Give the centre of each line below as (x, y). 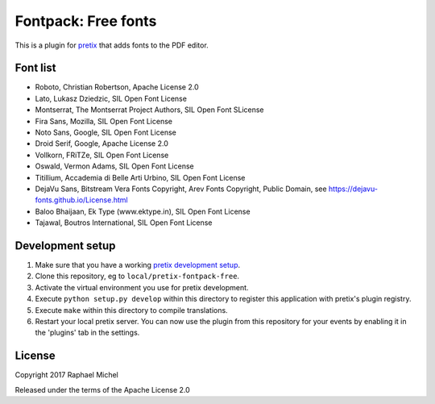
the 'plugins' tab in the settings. (87, 333)
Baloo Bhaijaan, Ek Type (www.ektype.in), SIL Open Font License (143, 211)
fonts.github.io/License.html (81, 200)
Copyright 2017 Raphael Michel (66, 375)
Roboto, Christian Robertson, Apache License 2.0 (117, 87)
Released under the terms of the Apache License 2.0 (103, 389)
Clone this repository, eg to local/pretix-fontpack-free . (137, 276)
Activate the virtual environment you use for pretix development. (142, 287)
